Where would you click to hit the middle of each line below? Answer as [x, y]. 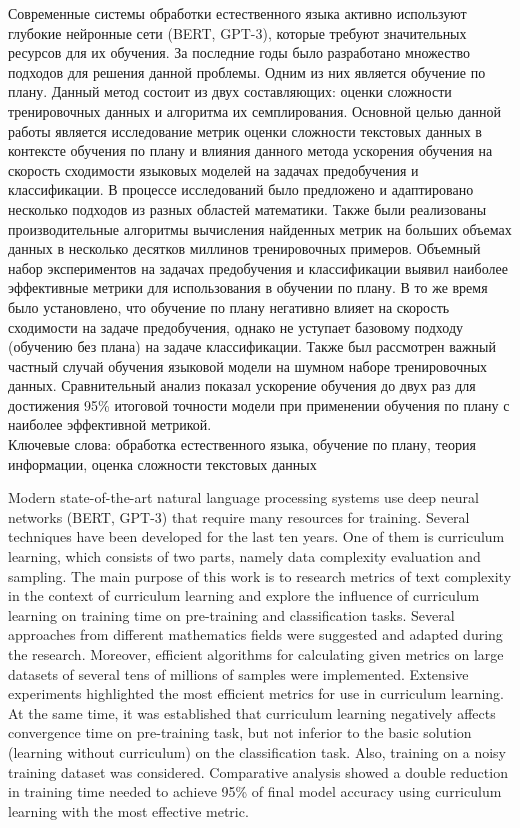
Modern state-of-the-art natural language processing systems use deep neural [243, 497]
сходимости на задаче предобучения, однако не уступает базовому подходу [236, 326]
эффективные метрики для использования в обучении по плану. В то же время [248, 287]
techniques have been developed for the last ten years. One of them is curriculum [256, 536]
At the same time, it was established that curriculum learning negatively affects [252, 712]
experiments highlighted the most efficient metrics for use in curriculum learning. [256, 693]
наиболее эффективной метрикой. [110, 424]
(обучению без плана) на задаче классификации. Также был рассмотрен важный [252, 346]
